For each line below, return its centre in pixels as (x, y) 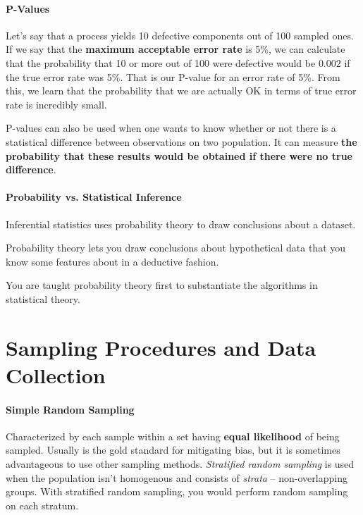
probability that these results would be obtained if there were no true (179, 155)
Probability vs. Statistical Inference (94, 197)
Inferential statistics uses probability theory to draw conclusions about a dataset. (181, 224)
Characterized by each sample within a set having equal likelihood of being (173, 436)
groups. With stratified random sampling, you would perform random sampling (177, 491)
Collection (56, 374)
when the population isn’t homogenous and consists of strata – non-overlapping (177, 477)
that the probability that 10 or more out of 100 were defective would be (161, 62)
